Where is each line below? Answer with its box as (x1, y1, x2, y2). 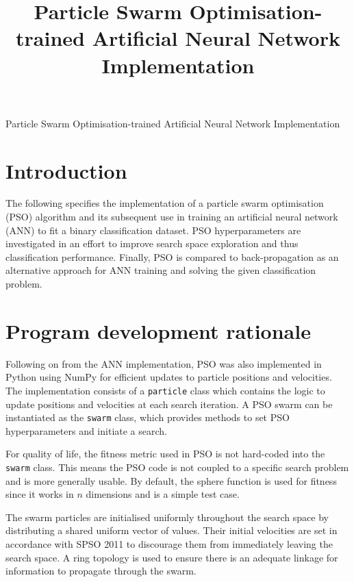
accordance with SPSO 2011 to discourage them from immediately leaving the (5, 537, 333, 551)
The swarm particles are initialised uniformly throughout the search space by (5, 509, 329, 524)
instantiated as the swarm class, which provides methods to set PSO (5, 410, 290, 425)
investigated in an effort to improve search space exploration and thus (5, 236, 299, 251)
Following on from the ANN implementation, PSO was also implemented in (5, 356, 322, 370)
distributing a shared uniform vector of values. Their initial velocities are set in (5, 523, 338, 537)
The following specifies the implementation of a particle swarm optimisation (5, 196, 324, 210)
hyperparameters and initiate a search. (5, 423, 167, 438)
